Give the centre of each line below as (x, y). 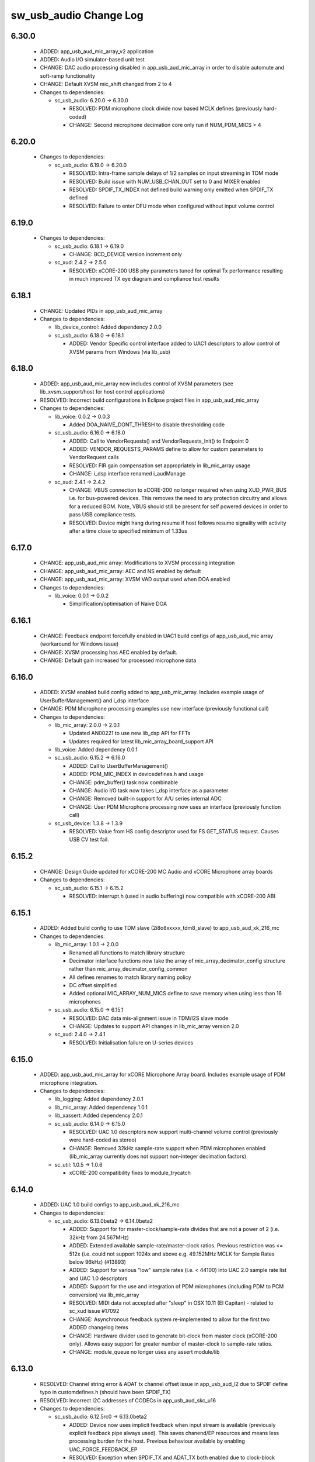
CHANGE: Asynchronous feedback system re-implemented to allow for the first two (169, 1319)
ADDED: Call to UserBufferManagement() (119, 766)
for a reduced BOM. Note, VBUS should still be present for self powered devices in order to (178, 506)
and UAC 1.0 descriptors (98, 1278)
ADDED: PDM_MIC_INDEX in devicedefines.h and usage (136, 774)
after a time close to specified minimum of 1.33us (128, 531)
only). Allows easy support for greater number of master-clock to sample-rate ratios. (171, 1344)
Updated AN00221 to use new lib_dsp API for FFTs (130, 733)
